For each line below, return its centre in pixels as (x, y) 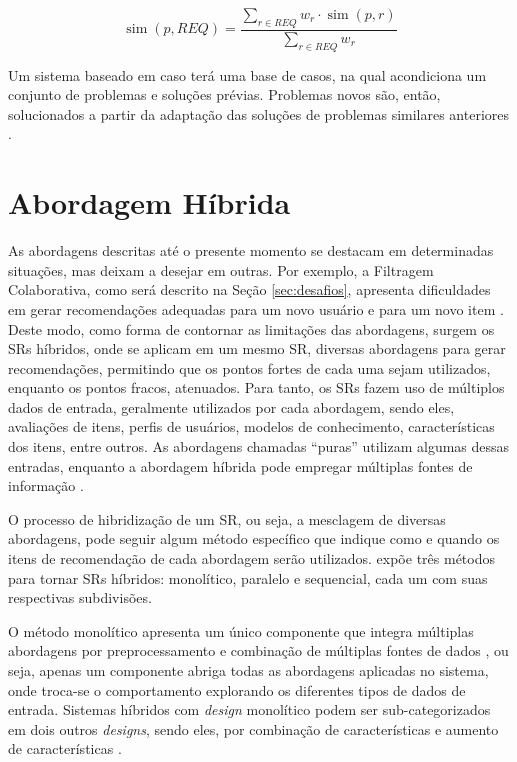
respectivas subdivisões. (80, 597)
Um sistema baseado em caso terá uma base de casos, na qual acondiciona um (247, 74)
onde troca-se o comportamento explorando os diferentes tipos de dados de (237, 689)
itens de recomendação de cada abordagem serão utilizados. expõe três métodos (251, 558)
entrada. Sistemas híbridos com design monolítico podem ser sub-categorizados (249, 709)
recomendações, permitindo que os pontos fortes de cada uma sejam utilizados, (249, 367)
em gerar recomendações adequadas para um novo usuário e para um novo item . (256, 308)
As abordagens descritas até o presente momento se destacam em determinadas (251, 250)
